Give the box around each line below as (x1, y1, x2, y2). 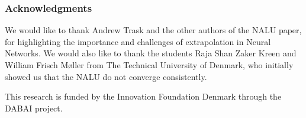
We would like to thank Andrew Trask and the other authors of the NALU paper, (5, 24, 302, 36)
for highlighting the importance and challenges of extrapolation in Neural (5, 35, 271, 47)
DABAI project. (5, 101, 63, 114)
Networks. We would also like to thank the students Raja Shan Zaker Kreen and (5, 47, 297, 59)
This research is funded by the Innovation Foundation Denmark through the (5, 90, 282, 103)
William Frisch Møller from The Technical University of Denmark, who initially (5, 59, 294, 71)
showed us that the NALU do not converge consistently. (5, 70, 207, 82)
